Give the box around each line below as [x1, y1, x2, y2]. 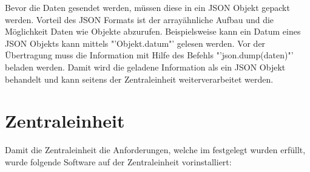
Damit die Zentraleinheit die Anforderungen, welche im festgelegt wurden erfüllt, [5, 143, 306, 156]
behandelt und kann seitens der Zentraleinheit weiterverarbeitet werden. [5, 72, 274, 85]
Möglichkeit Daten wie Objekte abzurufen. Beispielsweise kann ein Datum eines [5, 25, 301, 38]
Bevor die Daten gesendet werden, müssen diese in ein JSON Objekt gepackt [5, 1, 290, 13]
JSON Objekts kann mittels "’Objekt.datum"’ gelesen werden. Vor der [5, 36, 266, 49]
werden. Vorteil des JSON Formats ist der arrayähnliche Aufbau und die [5, 13, 274, 26]
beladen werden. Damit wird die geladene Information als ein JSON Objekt [5, 60, 286, 73]
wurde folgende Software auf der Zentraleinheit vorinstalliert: [5, 155, 232, 168]
